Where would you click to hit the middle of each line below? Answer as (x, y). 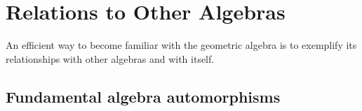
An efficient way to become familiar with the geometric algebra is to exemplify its (181, 45)
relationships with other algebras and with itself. (110, 58)
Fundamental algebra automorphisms (143, 96)
